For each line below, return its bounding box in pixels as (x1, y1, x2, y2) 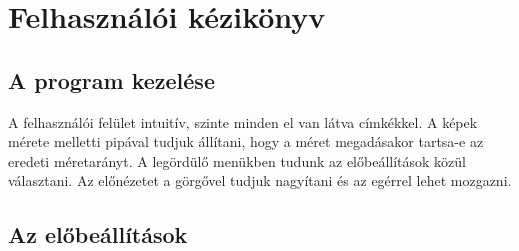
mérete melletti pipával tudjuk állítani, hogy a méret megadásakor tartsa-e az (8, 131, 484, 152)
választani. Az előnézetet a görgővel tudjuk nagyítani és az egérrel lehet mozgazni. (8, 170, 512, 191)
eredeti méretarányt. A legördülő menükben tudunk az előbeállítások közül (8, 150, 466, 171)
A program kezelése (8, 64, 215, 95)
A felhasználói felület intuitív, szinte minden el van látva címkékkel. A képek (8, 111, 478, 132)
